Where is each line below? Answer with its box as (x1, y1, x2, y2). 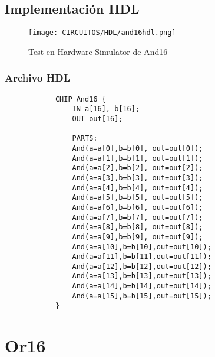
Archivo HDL (5, 70, 71, 85)
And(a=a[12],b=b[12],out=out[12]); (72, 262, 211, 271)
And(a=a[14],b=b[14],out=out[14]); (72, 282, 211, 291)
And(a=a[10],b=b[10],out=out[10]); (72, 242, 211, 251)
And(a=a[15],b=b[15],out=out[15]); (72, 291, 211, 300)
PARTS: (72, 134, 98, 143)
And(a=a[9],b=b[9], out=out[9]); (72, 232, 203, 241)
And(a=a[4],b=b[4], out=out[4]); (72, 183, 203, 192)
